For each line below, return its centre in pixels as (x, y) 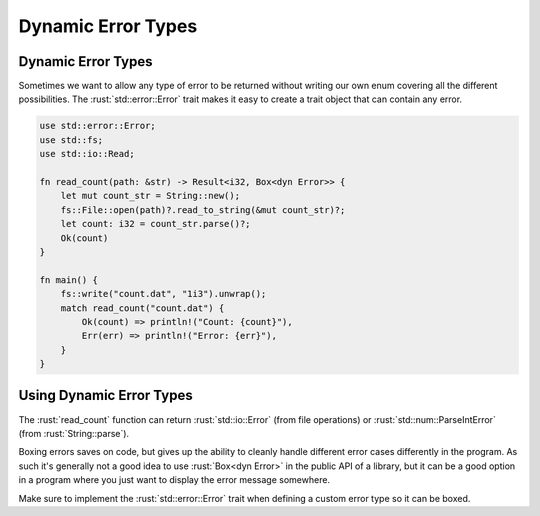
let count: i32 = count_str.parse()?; (155, 224)
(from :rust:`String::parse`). (74, 433)
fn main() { (69, 279)
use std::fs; (71, 139)
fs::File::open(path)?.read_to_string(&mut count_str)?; (203, 209)
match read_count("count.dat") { (142, 308)
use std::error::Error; (98, 126)
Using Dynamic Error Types (106, 395)
